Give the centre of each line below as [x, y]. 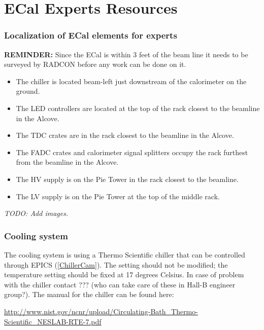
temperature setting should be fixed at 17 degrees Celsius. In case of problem [124, 274]
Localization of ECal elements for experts [91, 35]
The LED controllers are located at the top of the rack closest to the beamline [138, 108]
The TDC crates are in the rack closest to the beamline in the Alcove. [125, 135]
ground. [28, 91]
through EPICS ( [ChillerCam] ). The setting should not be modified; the [116, 264]
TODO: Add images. [36, 213]
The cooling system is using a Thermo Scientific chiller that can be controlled [125, 254]
